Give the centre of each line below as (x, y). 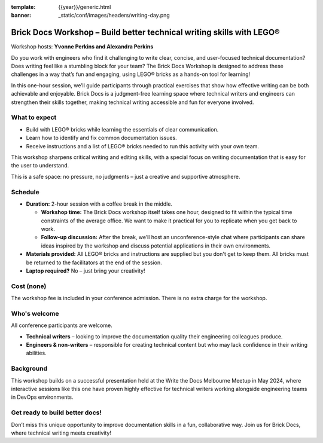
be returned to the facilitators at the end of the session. (94, 262)
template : (23, 7)
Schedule (25, 192)
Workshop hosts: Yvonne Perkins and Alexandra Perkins (82, 47)
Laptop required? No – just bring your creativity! (86, 271)
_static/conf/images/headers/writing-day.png (114, 16)
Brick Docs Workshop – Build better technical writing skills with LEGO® (146, 33)
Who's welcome (35, 313)
